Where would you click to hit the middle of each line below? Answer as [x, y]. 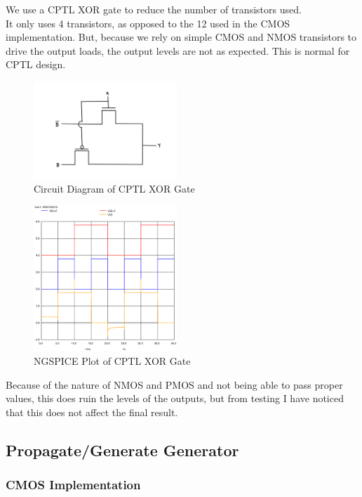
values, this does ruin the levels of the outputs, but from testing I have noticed [175, 398]
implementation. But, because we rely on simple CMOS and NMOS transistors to [181, 37]
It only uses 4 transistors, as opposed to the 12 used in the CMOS [148, 23]
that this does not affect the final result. [92, 412]
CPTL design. [36, 64]
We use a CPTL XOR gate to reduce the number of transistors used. [154, 9]
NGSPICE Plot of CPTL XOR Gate [112, 360]
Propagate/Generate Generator [122, 450]
